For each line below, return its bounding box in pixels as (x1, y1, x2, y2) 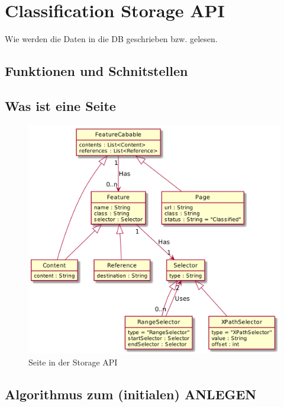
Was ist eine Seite (5, 96, 116, 115)
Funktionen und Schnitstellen (5, 62, 188, 80)
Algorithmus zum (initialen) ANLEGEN (5, 384, 257, 403)
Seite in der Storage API (28, 355, 118, 368)
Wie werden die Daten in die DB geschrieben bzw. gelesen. (5, 33, 218, 45)
